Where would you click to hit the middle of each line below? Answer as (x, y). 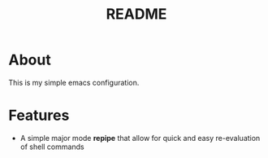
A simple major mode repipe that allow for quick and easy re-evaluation (140, 138)
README (136, 14)
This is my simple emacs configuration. (74, 82)
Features (39, 116)
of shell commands (52, 147)
